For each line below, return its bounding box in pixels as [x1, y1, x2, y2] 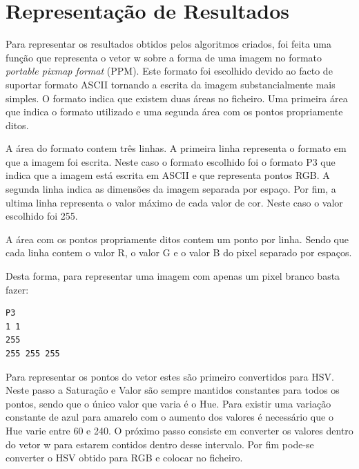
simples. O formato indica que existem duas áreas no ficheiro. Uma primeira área [6, 90, 348, 105]
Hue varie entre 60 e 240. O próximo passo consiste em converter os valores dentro [6, 423, 353, 437]
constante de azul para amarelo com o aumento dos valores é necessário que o [6, 410, 333, 424]
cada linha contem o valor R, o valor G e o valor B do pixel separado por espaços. [6, 245, 352, 260]
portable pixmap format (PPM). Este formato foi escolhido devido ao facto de [6, 64, 333, 78]
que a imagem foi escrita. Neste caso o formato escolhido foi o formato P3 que [6, 154, 336, 169]
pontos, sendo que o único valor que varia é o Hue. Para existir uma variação [6, 396, 331, 410]
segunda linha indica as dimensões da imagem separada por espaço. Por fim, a [6, 182, 336, 196]
